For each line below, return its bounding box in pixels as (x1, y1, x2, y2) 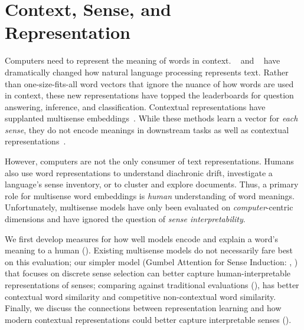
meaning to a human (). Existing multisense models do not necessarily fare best (5, 244, 293, 256)
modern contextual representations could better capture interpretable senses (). (5, 313, 292, 325)
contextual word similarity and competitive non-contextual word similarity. (5, 290, 276, 302)
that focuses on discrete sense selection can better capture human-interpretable (5, 267, 291, 279)
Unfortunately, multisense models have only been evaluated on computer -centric (5, 201, 293, 213)
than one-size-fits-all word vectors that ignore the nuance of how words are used (5, 77, 294, 90)
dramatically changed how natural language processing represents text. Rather (5, 65, 289, 78)
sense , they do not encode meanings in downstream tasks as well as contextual (5, 123, 289, 136)
